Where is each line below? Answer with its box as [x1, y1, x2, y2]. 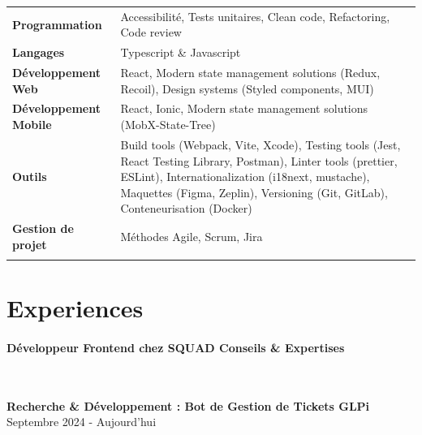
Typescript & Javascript [120, 44, 241, 61]
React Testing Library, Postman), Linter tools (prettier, [120, 152, 398, 169]
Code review [120, 24, 182, 41]
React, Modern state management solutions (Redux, [120, 64, 381, 81]
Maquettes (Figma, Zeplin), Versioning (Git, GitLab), [120, 183, 388, 200]
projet [12, 235, 47, 252]
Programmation [12, 15, 102, 32]
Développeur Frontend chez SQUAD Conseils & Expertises [6, 339, 345, 356]
